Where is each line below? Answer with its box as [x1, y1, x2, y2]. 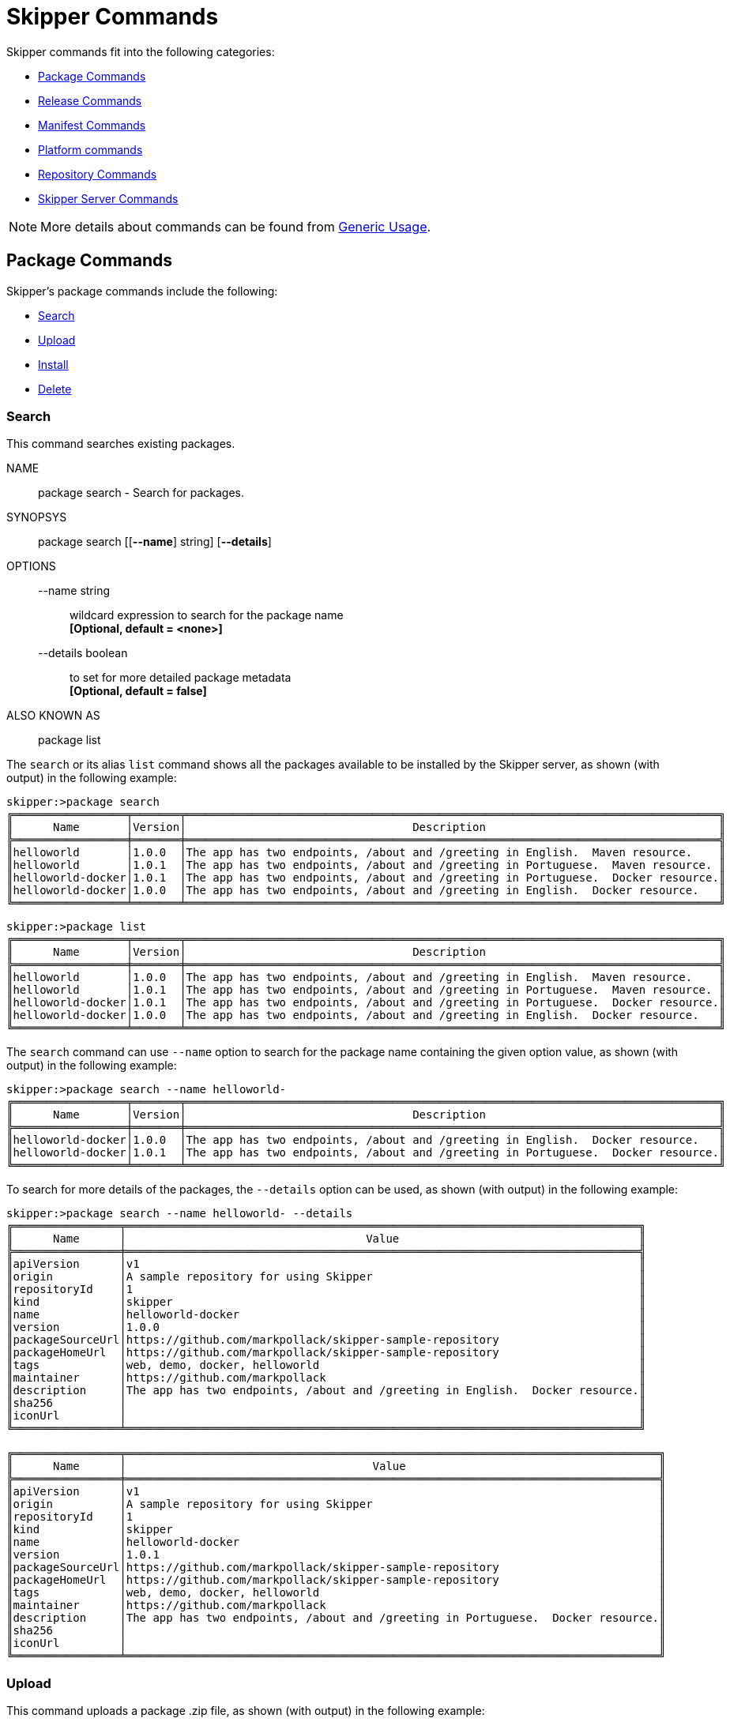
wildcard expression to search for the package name [70, 608, 344, 622]
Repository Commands [38, 167, 157, 181]
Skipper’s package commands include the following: [6, 284, 278, 298]
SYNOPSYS [6, 510, 67, 524]
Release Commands [38, 93, 142, 107]
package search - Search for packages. [38, 486, 245, 500]
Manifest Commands [38, 118, 146, 132]
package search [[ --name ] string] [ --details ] [38, 535, 272, 549]
